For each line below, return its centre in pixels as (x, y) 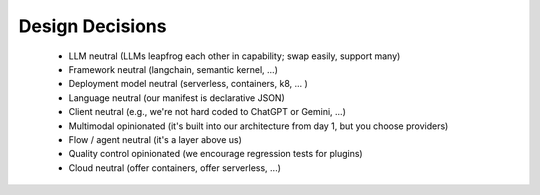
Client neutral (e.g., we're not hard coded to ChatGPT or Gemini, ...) (207, 112)
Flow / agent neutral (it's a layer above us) (155, 139)
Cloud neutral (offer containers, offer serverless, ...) (175, 167)
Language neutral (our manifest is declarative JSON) (176, 97)
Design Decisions (92, 26)
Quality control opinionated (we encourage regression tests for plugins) (216, 154)
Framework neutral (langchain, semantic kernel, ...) (173, 69)
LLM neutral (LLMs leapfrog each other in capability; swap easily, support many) (234, 56)
